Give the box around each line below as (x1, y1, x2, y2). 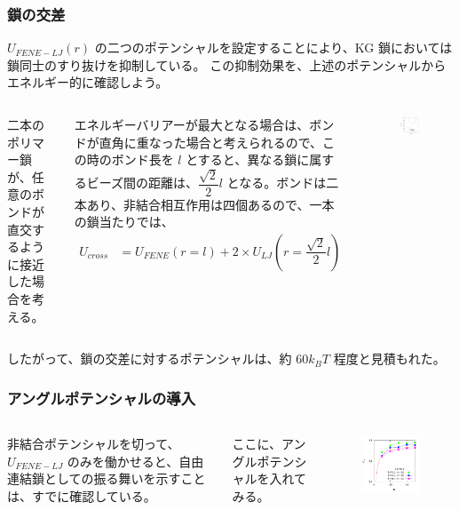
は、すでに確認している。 (7, 486, 156, 505)
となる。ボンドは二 (226, 173, 339, 192)
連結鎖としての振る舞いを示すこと (7, 469, 206, 488)
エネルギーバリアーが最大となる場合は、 (74, 116, 310, 133)
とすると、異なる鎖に (186, 150, 310, 169)
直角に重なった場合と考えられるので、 (99, 132, 323, 151)
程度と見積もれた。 (333, 349, 446, 368)
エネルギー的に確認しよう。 (7, 73, 169, 92)
